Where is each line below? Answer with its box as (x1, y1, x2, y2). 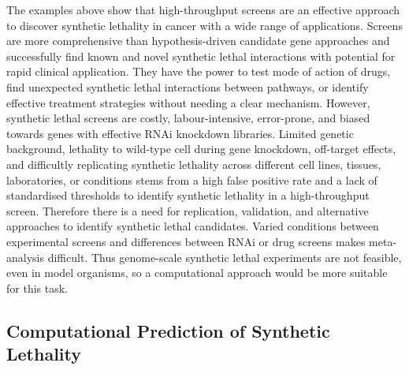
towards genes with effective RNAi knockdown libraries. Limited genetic (6, 125, 354, 141)
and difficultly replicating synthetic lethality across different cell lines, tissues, (6, 155, 381, 172)
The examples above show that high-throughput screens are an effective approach (6, 2, 400, 17)
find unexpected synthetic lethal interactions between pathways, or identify (6, 78, 369, 95)
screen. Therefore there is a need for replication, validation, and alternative (6, 202, 369, 219)
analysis (6, 249, 44, 265)
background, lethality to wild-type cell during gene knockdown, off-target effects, (6, 140, 396, 157)
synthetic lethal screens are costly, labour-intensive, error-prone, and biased (6, 110, 370, 126)
